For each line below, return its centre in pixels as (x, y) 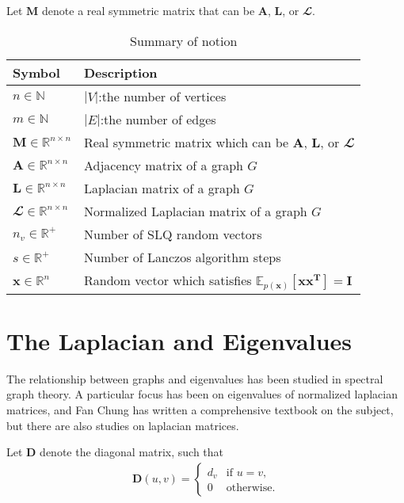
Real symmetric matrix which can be (186, 142)
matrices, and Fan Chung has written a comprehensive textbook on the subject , (200, 410)
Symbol (36, 72)
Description (120, 72)
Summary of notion (184, 40)
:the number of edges (158, 119)
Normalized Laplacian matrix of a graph (195, 211)
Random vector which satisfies (168, 280)
